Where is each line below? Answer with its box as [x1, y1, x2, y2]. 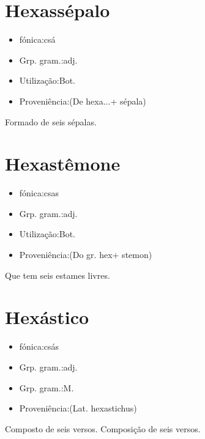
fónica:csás [19, 340, 59, 353]
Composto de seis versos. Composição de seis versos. [5, 422, 201, 435]
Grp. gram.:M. [19, 381, 74, 394]
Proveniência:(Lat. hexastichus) [19, 402, 137, 415]
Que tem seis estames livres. [5, 268, 110, 281]
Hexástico [5, 304, 89, 330]
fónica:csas [19, 186, 59, 199]
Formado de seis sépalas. [5, 115, 97, 128]
